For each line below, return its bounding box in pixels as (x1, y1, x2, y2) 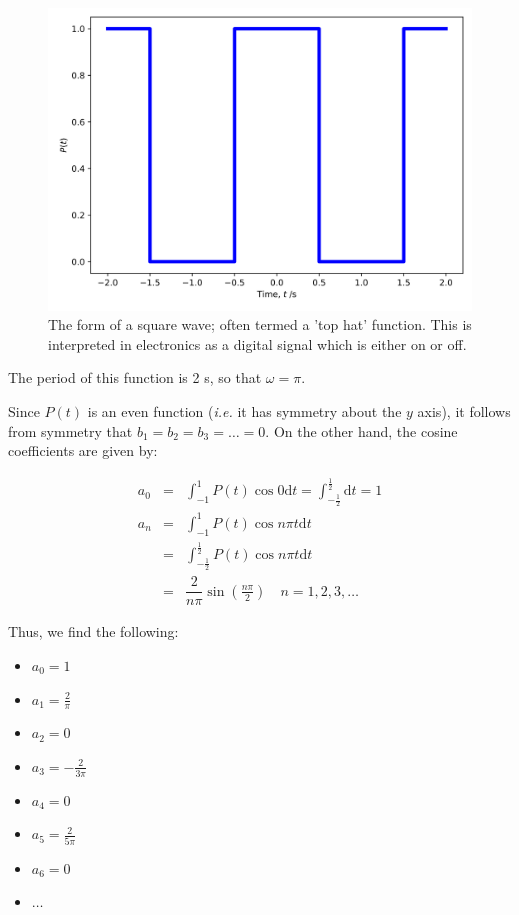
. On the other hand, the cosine (265, 420, 458, 441)
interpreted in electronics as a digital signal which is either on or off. (48, 333, 467, 354)
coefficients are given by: (8, 440, 158, 461)
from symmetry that (8, 420, 133, 441)
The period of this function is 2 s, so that (8, 367, 262, 388)
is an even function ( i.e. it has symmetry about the (87, 401, 402, 422)
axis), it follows (417, 401, 511, 422)
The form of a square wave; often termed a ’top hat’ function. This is (48, 314, 472, 335)
